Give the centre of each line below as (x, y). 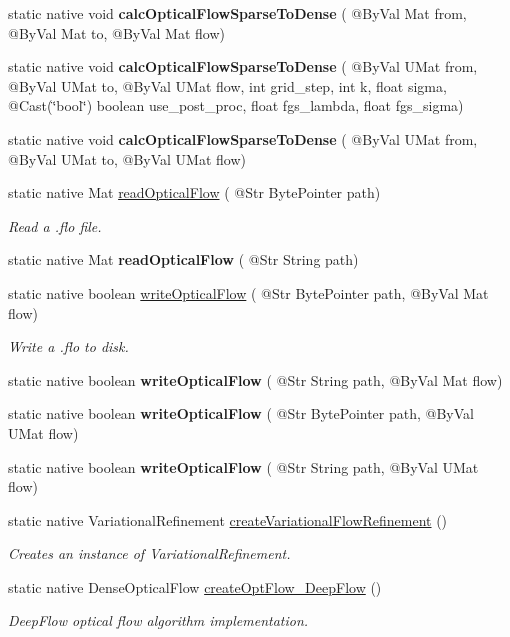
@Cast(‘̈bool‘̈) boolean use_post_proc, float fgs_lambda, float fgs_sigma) (236, 105)
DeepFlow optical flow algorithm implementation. (158, 620)
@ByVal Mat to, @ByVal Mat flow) (117, 32)
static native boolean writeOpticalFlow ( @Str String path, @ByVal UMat (243, 466)
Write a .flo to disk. (68, 346)
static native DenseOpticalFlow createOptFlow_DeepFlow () (195, 586)
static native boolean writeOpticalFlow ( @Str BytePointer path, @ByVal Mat (248, 292)
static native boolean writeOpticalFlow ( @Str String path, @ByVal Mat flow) (255, 379)
